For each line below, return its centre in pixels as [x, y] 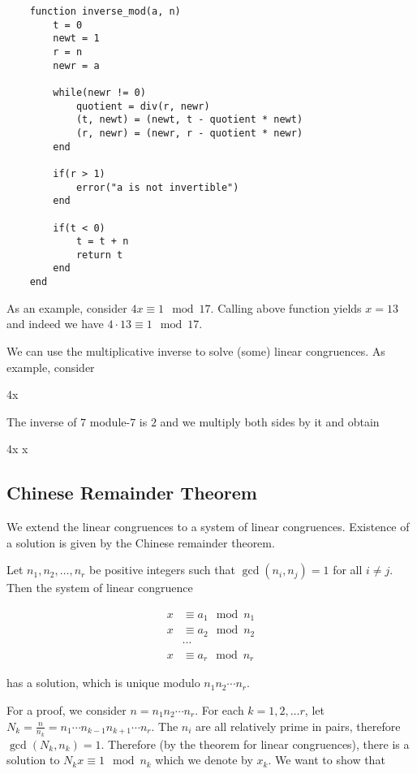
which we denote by [204, 760]
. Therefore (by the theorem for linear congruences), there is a [255, 744]
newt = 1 [76, 39]
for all [348, 570]
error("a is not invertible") [157, 187]
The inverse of [42, 421]
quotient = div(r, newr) [143, 106]
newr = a [76, 65]
